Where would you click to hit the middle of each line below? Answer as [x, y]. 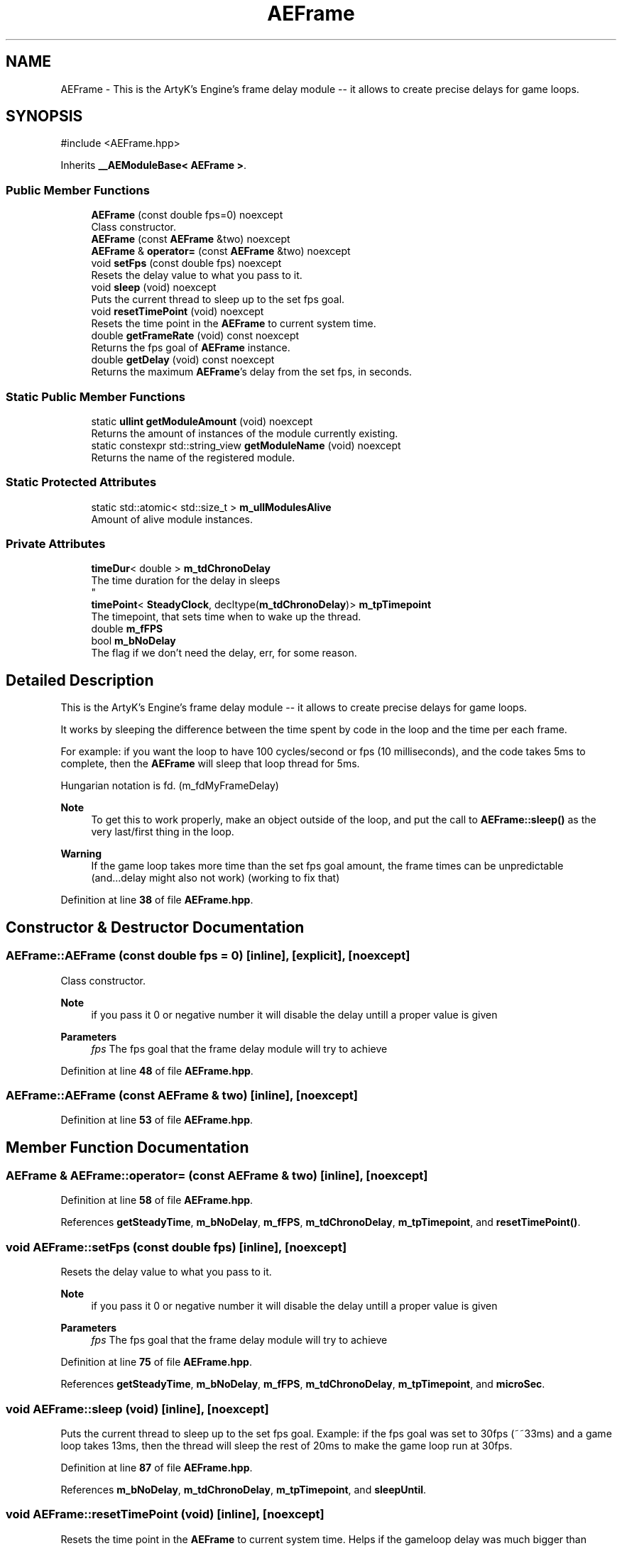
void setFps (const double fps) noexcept [186, 263]
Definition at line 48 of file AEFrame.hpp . [157, 1070]
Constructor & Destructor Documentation [155, 927]
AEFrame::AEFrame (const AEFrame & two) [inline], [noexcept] [182, 1095]
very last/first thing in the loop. [163, 832]
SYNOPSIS [44, 116]
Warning [81, 854]
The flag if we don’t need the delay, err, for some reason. [224, 653]
